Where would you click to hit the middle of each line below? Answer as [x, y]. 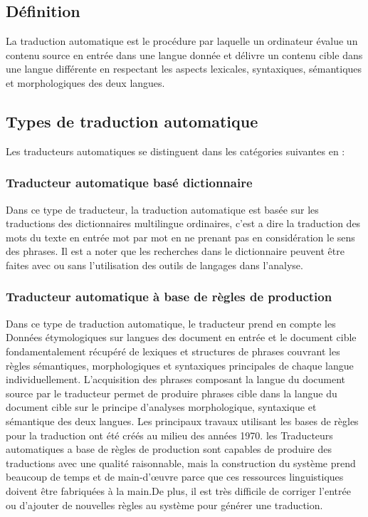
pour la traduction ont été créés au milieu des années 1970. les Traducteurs [169, 435]
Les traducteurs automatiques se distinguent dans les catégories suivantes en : [175, 151]
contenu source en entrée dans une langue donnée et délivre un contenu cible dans [184, 54]
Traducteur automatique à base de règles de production [169, 297]
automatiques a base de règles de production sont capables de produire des [169, 449]
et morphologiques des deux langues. [85, 82]
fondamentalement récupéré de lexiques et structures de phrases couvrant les [173, 351]
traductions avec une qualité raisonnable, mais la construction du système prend [181, 463]
